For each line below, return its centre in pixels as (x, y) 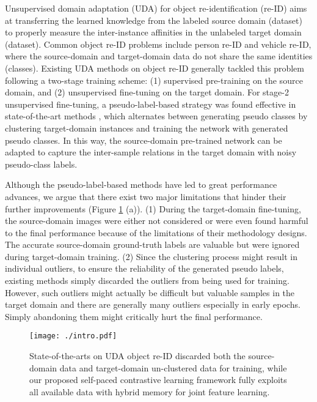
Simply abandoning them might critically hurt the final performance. (134, 316)
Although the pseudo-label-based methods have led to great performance (141, 184)
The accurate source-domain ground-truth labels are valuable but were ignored (152, 244)
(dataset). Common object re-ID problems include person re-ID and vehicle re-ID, (158, 44)
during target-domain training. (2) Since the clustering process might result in (151, 256)
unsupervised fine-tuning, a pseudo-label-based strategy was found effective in (151, 104)
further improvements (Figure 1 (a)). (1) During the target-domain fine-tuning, (153, 208)
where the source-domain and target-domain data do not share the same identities (159, 56)
